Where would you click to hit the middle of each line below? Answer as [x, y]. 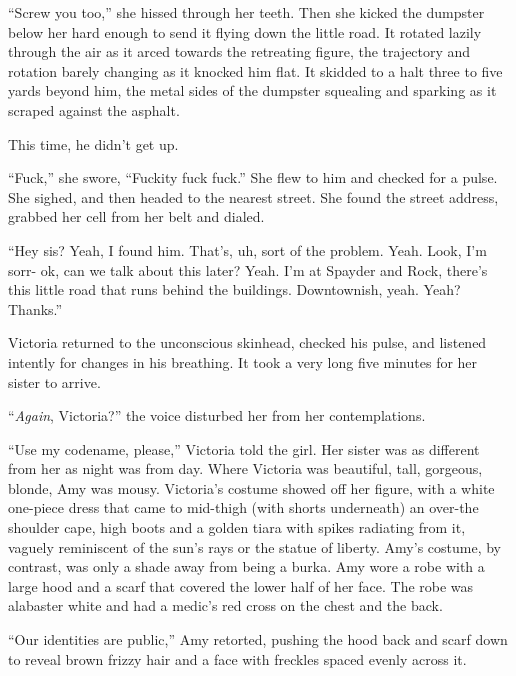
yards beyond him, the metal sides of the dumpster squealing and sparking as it [252, 90]
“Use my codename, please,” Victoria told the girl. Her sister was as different [244, 448]
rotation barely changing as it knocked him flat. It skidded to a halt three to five [255, 70]
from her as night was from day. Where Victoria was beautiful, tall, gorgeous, [245, 468]
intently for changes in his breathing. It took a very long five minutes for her [243, 361]
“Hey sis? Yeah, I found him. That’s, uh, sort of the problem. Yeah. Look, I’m [247, 249]
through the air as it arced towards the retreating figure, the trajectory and [239, 51]
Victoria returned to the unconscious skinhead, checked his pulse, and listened [247, 342]
